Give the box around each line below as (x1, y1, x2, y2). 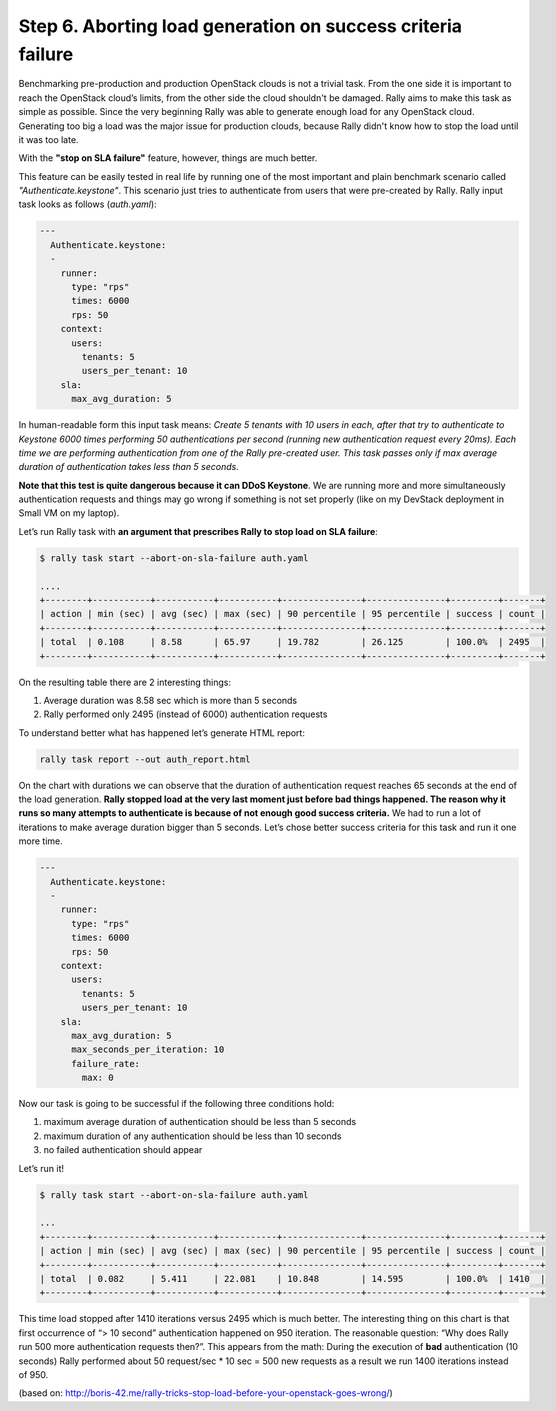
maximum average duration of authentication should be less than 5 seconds (43, 1116, 357, 1128)
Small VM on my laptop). (18, 507, 120, 519)
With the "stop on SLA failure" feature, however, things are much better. (18, 152, 318, 164)
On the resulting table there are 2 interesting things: (18, 676, 232, 688)
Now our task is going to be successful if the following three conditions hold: (18, 1098, 335, 1110)
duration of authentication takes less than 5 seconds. (18, 461, 239, 473)
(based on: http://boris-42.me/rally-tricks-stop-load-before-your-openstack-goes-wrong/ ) (18, 1387, 394, 1399)
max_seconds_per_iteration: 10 (71, 1044, 225, 1055)
